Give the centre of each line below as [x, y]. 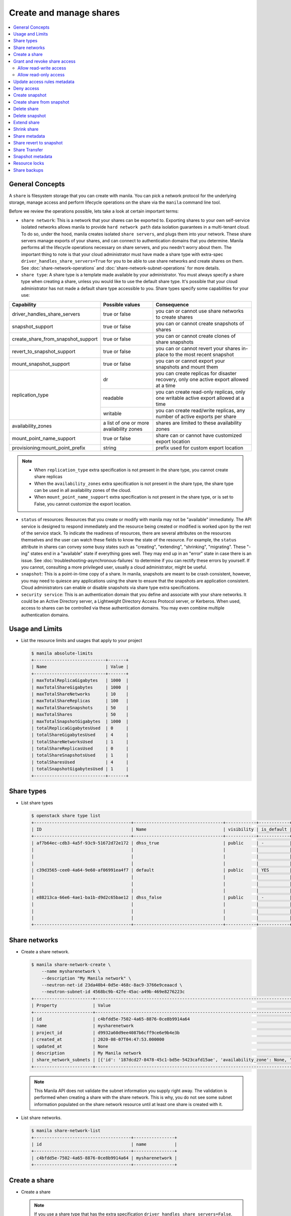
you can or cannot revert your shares [198, 348]
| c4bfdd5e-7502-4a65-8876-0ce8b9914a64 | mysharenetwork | [104, 1158]
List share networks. [41, 1118]
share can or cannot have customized [199, 435]
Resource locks [29, 163]
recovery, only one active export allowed [202, 379]
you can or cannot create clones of [196, 336]
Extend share [26, 123]
